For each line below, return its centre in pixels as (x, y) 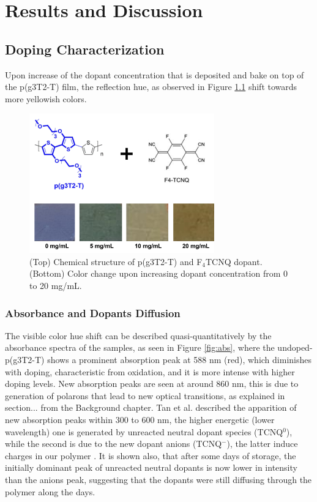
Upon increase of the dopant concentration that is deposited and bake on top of (155, 74)
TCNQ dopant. (234, 261)
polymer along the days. (50, 491)
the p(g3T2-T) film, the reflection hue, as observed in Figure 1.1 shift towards (151, 87)
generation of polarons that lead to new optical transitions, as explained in (145, 395)
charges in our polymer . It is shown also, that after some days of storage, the (151, 455)
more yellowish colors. (46, 98)
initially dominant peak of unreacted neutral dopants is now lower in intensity (151, 467)
